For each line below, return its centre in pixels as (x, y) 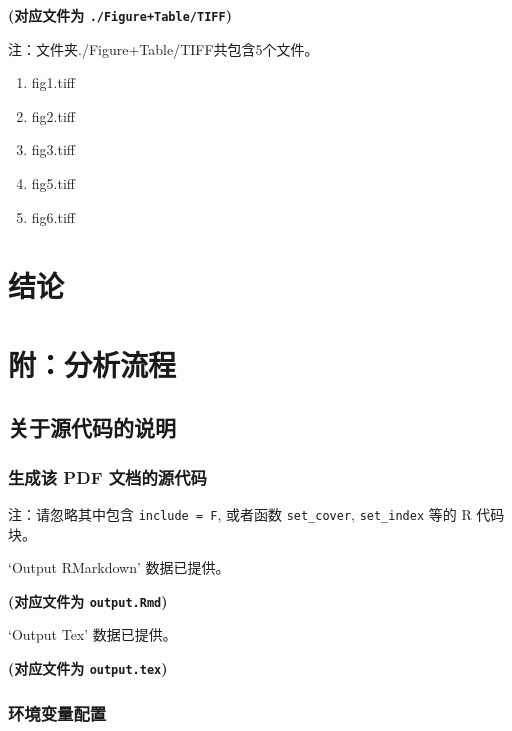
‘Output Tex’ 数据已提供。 (92, 634)
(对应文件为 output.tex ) (88, 668)
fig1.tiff (53, 82)
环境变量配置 (57, 712)
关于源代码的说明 (92, 427)
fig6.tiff (53, 216)
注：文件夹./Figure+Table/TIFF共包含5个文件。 (163, 48)
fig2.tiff (53, 115)
